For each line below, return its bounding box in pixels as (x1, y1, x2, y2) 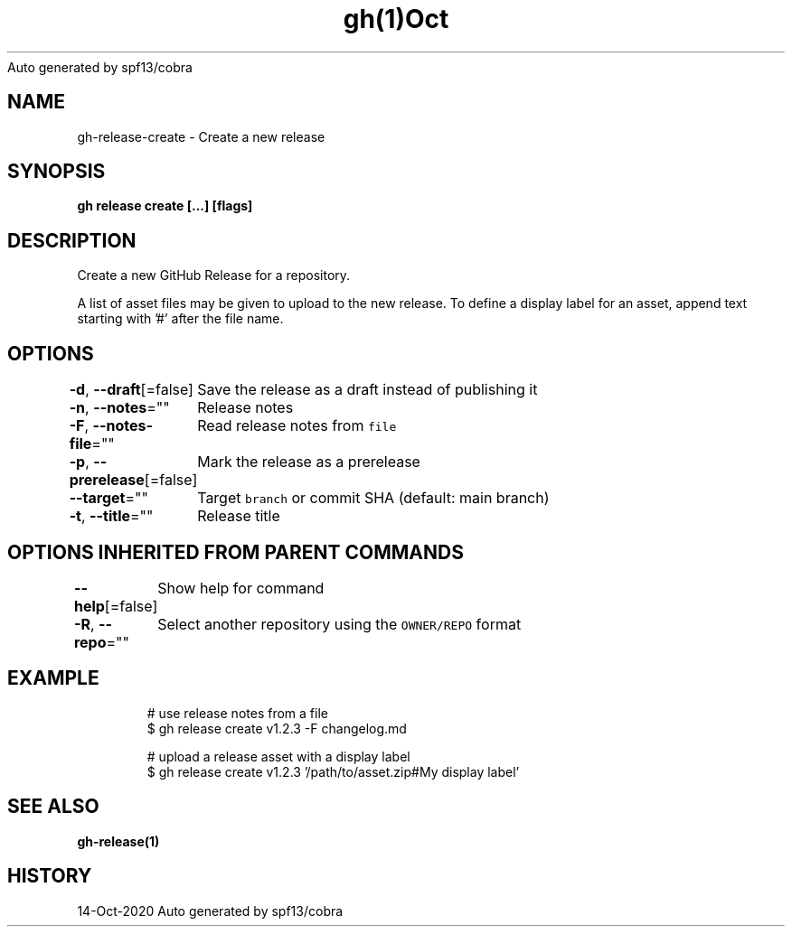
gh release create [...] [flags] (77, 198, 253, 214)
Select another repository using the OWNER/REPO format (157, 614, 522, 633)
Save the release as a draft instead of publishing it (197, 380, 538, 399)
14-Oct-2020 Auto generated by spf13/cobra (77, 902, 344, 919)
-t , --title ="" (69, 507, 154, 526)
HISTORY (7, 864, 92, 888)
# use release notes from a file (146, 705, 328, 721)
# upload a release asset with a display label (146, 748, 410, 764)
